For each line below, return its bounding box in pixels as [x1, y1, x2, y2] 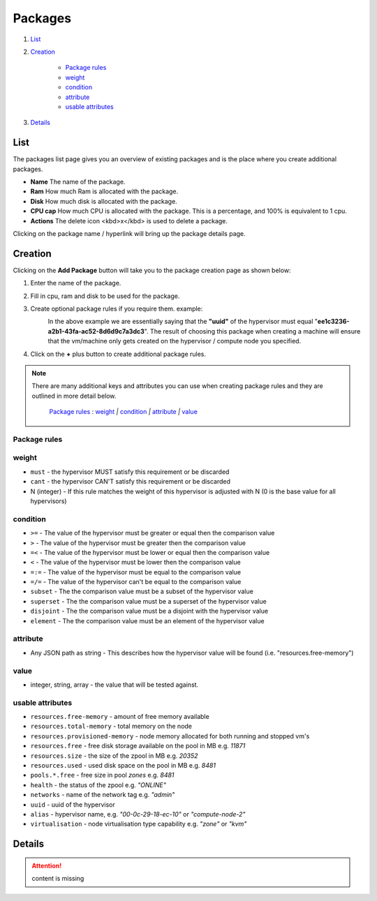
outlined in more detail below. [31, 392, 117, 400]
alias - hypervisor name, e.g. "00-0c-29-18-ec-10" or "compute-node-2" [30, 810, 246, 818]
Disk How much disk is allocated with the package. [30, 197, 177, 205]
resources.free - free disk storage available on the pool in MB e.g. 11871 [30, 742, 246, 750]
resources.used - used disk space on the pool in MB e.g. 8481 [30, 761, 216, 770]
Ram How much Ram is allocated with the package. [30, 187, 179, 195]
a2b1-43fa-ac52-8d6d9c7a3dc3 [47, 327, 145, 335]
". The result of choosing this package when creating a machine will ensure [144, 327, 361, 335]
